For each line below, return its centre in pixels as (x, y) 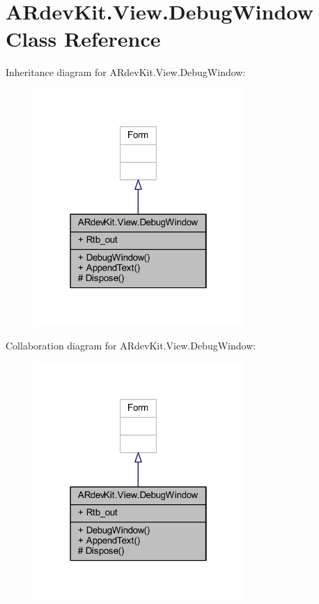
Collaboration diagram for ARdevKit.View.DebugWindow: (131, 345)
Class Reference (83, 39)
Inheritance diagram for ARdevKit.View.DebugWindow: (126, 72)
